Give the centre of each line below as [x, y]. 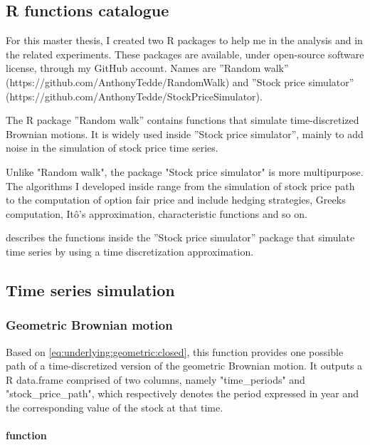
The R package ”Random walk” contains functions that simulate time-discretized [183, 120]
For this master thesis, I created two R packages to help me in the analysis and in [184, 40]
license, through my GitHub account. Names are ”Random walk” [147, 68]
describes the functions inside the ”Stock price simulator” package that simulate [180, 237]
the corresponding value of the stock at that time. [115, 407]
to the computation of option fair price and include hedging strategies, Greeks [176, 200]
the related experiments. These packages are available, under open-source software [185, 54]
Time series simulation [90, 289]
